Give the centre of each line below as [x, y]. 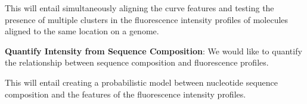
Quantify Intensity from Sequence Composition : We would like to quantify [153, 51]
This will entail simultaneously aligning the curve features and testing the [139, 8]
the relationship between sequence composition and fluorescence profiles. [137, 62]
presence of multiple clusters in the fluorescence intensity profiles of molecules [147, 19]
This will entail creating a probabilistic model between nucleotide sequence [142, 82]
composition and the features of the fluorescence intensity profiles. [125, 94]
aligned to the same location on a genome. [82, 31]
